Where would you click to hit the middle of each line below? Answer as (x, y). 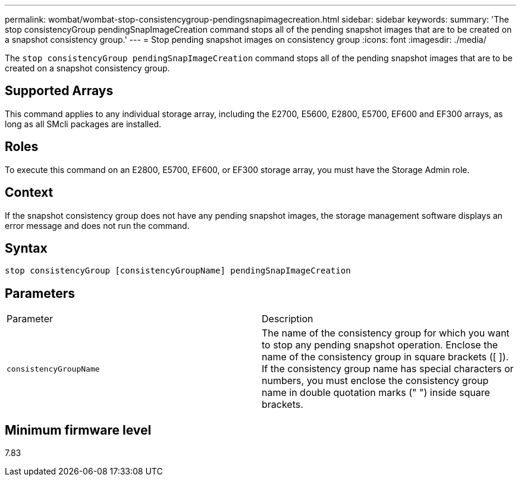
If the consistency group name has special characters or (388, 369)
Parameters (40, 293)
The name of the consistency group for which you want (386, 333)
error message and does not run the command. (97, 225)
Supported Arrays (59, 91)
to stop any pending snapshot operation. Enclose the (380, 345)
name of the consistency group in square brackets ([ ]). (385, 357)
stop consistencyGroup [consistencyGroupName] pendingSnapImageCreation (178, 271)
